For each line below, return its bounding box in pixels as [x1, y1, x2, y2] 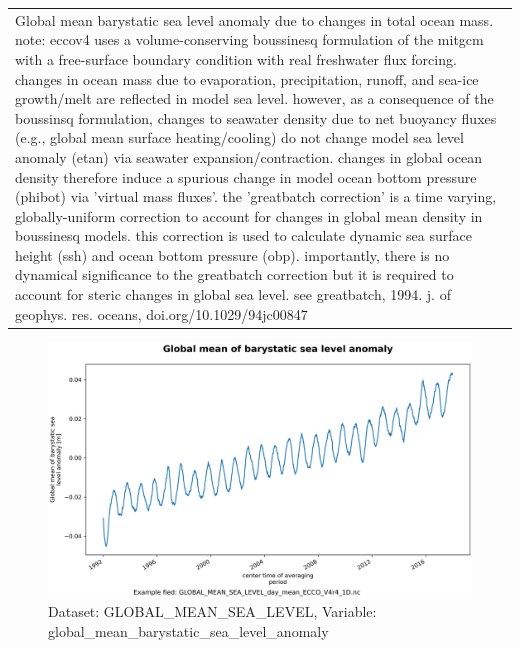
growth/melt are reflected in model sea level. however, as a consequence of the [15, 88, 494, 109]
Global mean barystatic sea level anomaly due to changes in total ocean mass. [15, 9, 494, 30]
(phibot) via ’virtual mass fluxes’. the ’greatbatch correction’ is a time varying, [15, 186, 497, 207]
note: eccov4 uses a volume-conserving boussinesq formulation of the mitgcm [15, 29, 484, 50]
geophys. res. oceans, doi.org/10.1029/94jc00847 [15, 303, 308, 324]
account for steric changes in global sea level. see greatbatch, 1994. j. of [15, 284, 451, 305]
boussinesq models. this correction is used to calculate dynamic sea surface [15, 225, 472, 246]
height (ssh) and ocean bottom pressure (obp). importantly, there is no [15, 244, 450, 265]
